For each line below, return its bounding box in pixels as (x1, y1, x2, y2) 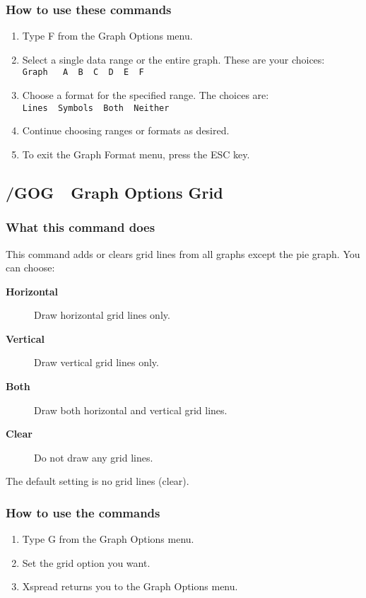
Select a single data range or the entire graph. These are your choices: (22, 52, 325, 66)
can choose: (6, 260, 55, 275)
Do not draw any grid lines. (34, 450, 153, 464)
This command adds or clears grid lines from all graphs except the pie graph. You (6, 246, 360, 261)
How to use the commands (6, 503, 160, 521)
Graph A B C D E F (22, 67, 144, 78)
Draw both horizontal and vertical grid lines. (34, 402, 228, 417)
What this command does (6, 218, 155, 236)
